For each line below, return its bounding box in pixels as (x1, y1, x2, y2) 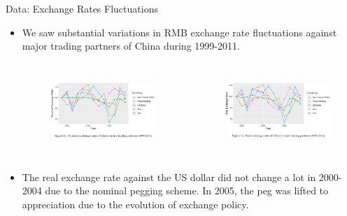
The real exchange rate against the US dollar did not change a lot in (22, 169, 316, 184)
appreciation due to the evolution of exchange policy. (22, 196, 249, 211)
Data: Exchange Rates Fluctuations (6, 1, 158, 15)
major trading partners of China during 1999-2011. (22, 38, 240, 53)
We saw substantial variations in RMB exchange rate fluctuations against (22, 24, 337, 39)
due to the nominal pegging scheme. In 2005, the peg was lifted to (45, 183, 329, 198)
